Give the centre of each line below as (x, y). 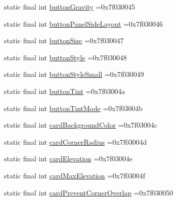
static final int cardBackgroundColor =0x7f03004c (81, 125)
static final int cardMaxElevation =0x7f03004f (75, 175)
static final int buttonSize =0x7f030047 (64, 40)
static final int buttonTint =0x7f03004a (65, 91)
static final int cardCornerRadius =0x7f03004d (75, 141)
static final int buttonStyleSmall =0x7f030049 (74, 74)
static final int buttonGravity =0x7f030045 (69, 7)
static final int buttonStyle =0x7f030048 (65, 57)
